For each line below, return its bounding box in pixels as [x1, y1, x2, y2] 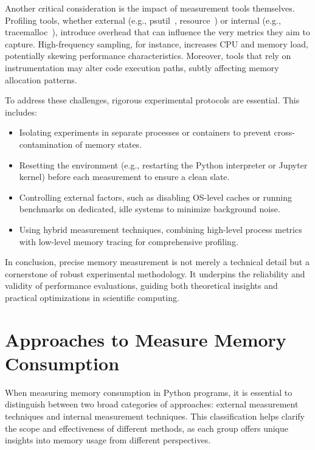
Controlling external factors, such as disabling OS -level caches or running [19, 190, 292, 203]
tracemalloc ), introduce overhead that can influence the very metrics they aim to [5, 26, 310, 38]
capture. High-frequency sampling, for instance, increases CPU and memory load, [5, 37, 308, 50]
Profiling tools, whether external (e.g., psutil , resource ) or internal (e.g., [5, 13, 281, 26]
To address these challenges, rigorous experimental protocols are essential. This [5, 94, 300, 106]
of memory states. [75, 137, 142, 150]
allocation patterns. [5, 73, 77, 86]
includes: [5, 105, 37, 118]
